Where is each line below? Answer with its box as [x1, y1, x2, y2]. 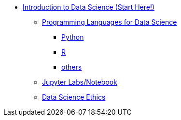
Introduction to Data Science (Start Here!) [23, 3, 155, 11]
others [61, 63, 82, 71]
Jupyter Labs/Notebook [42, 78, 117, 86]
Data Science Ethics [42, 93, 106, 101]
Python [61, 33, 84, 41]
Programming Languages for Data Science [42, 18, 177, 26]
